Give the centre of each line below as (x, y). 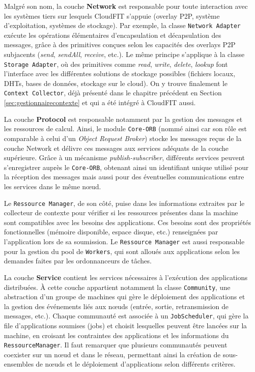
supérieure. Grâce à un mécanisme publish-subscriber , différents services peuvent (125, 157)
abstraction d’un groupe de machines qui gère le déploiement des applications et (125, 297)
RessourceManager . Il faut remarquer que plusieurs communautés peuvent (116, 345)
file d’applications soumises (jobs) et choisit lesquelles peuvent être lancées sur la (126, 326)
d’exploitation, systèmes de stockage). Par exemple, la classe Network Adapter (122, 25)
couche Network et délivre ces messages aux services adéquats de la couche (116, 148)
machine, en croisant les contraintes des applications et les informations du (116, 335)
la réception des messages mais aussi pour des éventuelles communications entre (124, 177)
